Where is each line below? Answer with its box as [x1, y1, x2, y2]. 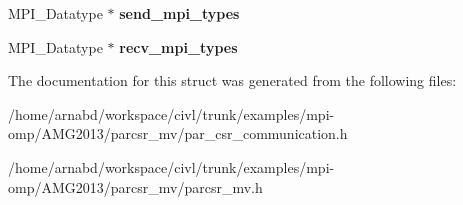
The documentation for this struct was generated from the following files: [8, 70, 457, 91]
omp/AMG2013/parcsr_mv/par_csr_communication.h [8, 123, 348, 144]
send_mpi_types [119, 3, 240, 23]
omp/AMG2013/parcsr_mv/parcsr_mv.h [8, 176, 263, 197]
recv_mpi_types [119, 36, 238, 57]
